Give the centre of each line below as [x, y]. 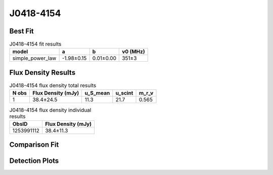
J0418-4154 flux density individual [50, 110]
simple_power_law [34, 58]
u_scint [124, 93]
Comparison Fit [34, 145]
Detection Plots [34, 161]
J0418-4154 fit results [35, 44]
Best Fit [21, 31]
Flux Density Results [42, 73]
